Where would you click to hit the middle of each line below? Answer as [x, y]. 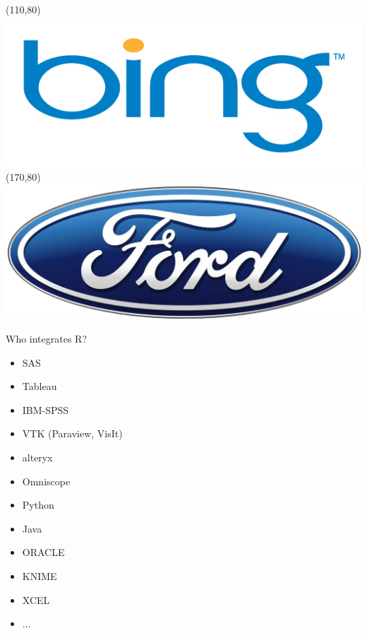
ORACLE [43, 552]
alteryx [37, 457]
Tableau [40, 386]
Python [38, 505]
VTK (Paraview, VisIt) [72, 433]
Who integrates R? [47, 338]
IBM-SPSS [46, 409]
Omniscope [46, 481]
